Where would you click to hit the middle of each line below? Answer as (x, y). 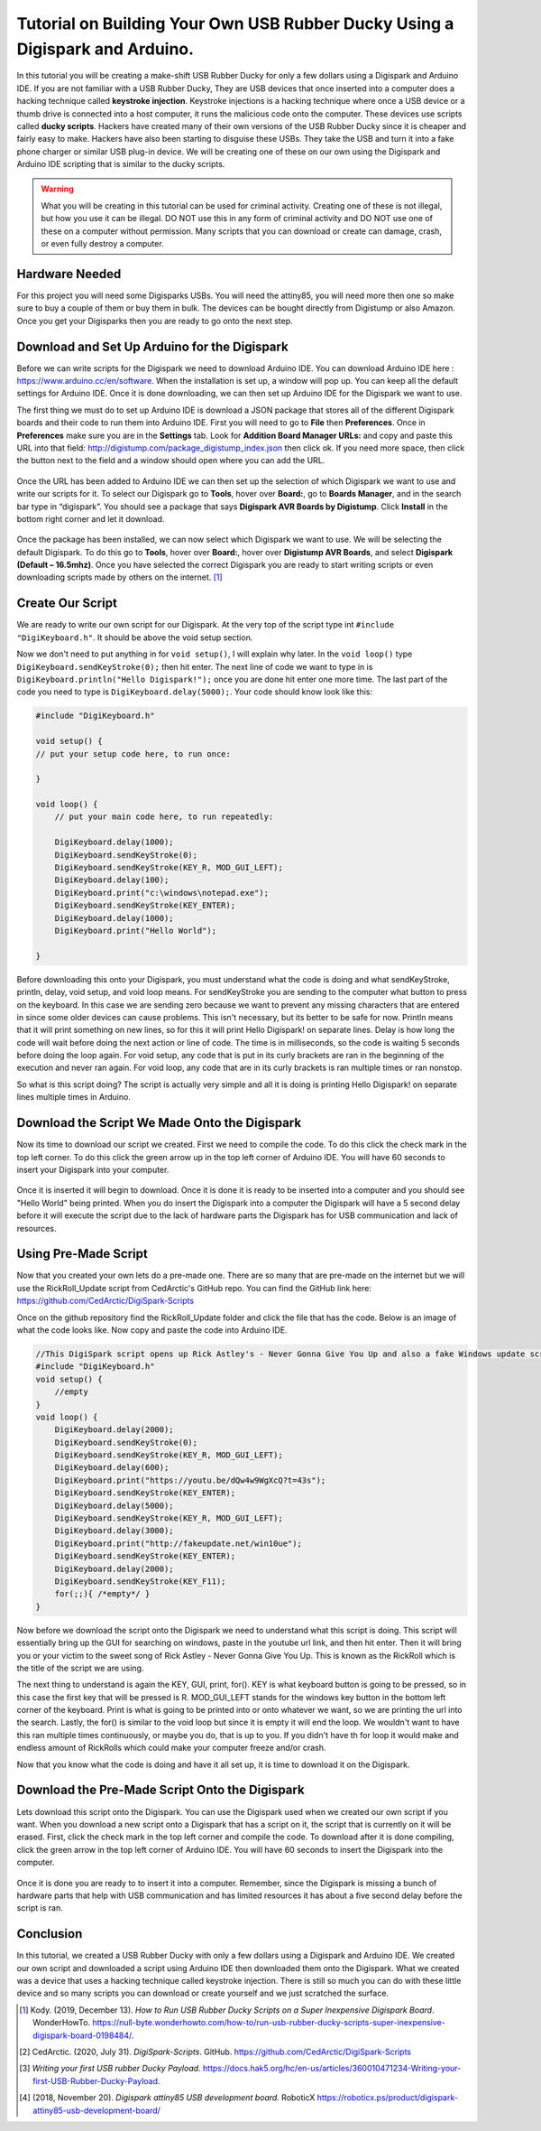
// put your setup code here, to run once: (133, 754)
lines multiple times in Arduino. (73, 1097)
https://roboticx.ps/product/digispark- (388, 2098)
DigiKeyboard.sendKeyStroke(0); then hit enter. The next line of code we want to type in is (195, 666)
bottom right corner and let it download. (91, 518)
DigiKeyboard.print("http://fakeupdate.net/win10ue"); (178, 1543)
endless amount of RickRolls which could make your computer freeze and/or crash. (171, 1748)
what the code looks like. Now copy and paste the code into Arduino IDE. (152, 1330)
